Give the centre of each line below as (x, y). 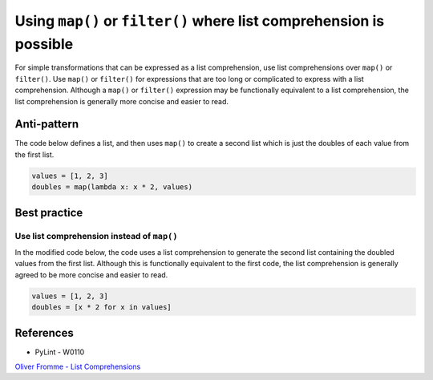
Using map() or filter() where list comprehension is (200, 21)
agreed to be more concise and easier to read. (91, 275)
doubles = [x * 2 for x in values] (101, 307)
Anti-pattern (47, 124)
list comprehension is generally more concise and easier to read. (121, 101)
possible (44, 44)
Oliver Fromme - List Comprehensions (78, 366)
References (44, 333)
